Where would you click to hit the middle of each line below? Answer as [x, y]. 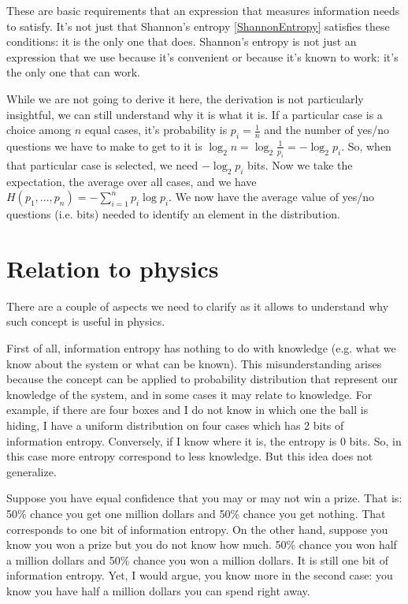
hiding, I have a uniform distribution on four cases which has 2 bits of [175, 425]
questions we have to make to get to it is [104, 145]
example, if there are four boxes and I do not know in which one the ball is [187, 410]
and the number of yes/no [327, 130]
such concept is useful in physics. [86, 321]
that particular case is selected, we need [102, 164]
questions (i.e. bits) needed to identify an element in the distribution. [173, 214]
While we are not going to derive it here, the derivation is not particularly [185, 98]
